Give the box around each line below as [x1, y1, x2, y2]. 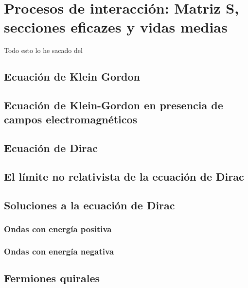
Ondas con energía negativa [4, 245, 114, 257]
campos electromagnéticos [4, 112, 138, 127]
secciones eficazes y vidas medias [4, 17, 228, 37]
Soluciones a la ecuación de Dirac [4, 197, 175, 212]
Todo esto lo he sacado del [4, 45, 83, 55]
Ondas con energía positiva [4, 223, 112, 235]
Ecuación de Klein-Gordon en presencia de [4, 98, 223, 113]
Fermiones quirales [4, 271, 100, 286]
